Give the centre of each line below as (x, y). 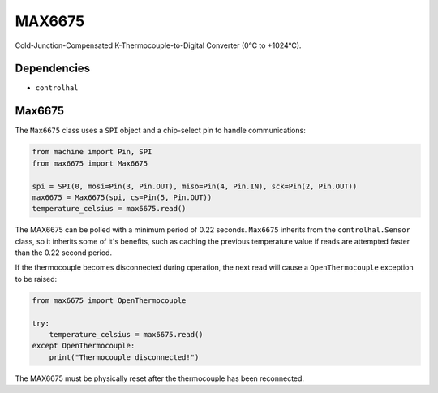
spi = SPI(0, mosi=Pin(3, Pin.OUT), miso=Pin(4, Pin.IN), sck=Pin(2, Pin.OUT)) (195, 186)
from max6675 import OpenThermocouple (109, 300)
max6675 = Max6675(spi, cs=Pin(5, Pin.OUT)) (122, 197)
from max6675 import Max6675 (90, 163)
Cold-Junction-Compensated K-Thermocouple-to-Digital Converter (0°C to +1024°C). (158, 45)
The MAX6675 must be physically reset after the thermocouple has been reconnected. (159, 378)
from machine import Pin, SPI (92, 152)
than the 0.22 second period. (64, 253)
